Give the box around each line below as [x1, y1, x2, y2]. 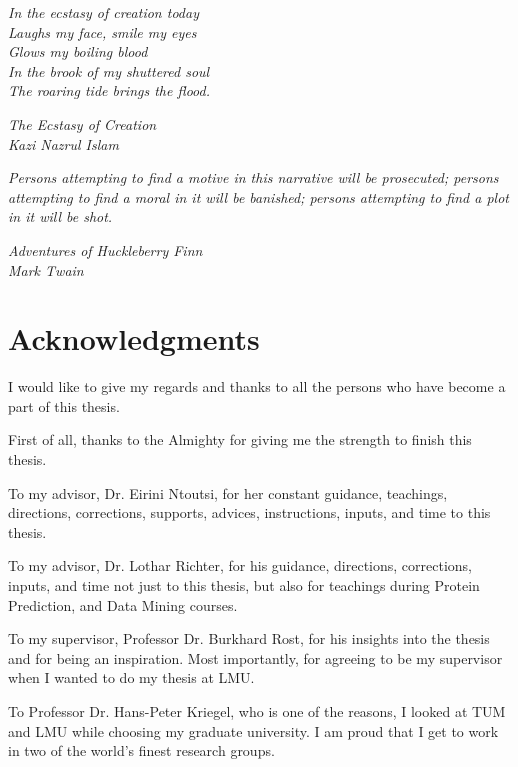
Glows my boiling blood [8, 41, 148, 62]
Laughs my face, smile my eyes [8, 21, 197, 42]
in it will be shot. [8, 206, 113, 227]
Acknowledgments [8, 318, 260, 359]
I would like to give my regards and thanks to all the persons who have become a [8, 376, 506, 397]
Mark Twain [8, 259, 84, 280]
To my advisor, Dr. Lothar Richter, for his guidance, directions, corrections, [8, 555, 473, 576]
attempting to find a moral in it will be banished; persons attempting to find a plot [8, 186, 509, 207]
